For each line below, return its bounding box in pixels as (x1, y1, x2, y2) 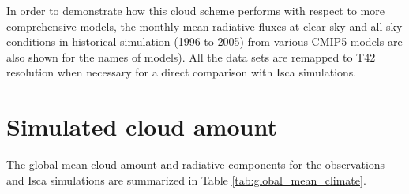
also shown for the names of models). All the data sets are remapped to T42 (6, 48, 376, 65)
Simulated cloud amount (6, 110, 277, 143)
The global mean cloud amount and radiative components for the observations (6, 156, 385, 173)
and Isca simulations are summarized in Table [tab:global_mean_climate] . (6, 171, 366, 188)
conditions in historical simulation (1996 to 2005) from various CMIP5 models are (6, 33, 403, 50)
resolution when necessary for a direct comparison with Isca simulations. (6, 64, 357, 80)
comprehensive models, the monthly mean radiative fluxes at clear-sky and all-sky (6, 17, 403, 34)
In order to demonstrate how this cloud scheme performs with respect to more (6, 2, 385, 18)
